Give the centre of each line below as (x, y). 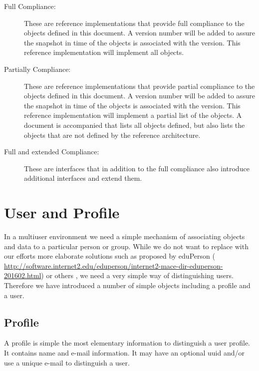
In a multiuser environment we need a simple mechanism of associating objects (125, 236)
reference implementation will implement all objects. (104, 52)
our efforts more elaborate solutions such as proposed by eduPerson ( (110, 256)
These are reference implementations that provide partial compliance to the (139, 86)
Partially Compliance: (37, 69)
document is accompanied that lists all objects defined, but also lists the (134, 125)
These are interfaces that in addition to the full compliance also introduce (137, 168)
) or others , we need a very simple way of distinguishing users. (137, 275)
